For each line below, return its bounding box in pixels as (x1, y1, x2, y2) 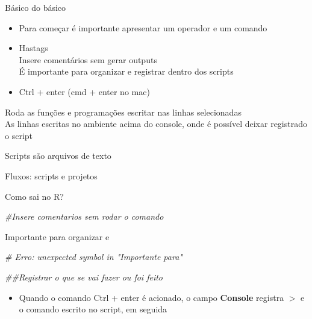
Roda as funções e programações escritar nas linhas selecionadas (5, 105, 242, 118)
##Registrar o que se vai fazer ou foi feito (5, 270, 163, 283)
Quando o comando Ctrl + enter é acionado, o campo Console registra (19, 291, 284, 303)
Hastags (19, 42, 48, 54)
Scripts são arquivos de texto (5, 149, 111, 162)
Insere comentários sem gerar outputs (19, 53, 157, 66)
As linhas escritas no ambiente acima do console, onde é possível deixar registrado (5, 117, 307, 130)
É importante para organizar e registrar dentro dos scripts (19, 65, 234, 78)
